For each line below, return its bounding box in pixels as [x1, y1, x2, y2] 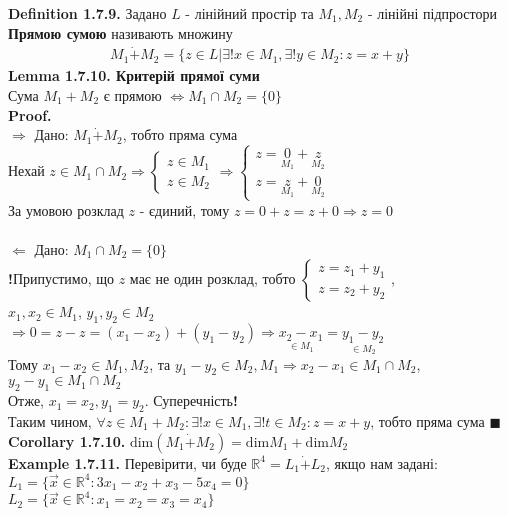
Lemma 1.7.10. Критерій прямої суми [8, 65, 260, 86]
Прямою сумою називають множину [8, 22, 233, 43]
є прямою [103, 85, 162, 106]
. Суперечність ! [144, 390, 238, 411]
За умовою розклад [8, 199, 124, 220]
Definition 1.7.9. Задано [8, 3, 167, 23]
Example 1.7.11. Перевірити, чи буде [8, 452, 247, 473]
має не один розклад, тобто [129, 268, 296, 289]
